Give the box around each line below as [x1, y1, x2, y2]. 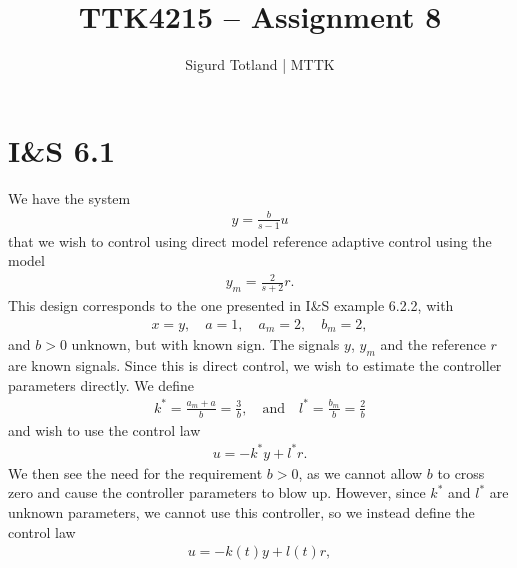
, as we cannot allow [298, 462, 423, 483]
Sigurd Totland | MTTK [185, 54, 335, 75]
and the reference [380, 334, 486, 355]
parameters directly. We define [8, 374, 195, 395]
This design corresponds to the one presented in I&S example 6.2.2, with [8, 295, 454, 316]
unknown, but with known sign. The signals [71, 334, 340, 355]
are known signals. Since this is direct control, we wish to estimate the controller [8, 355, 502, 376]
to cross [437, 462, 485, 483]
